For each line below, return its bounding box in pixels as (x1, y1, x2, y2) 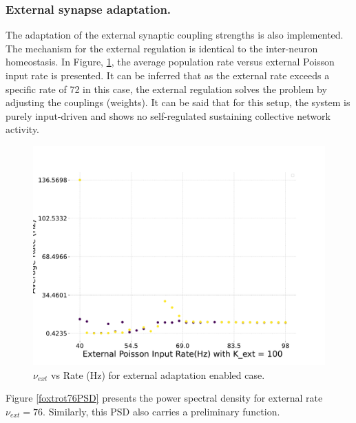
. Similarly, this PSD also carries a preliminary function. (43, 404, 280, 418)
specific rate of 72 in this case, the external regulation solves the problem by (6, 81, 327, 96)
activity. (6, 122, 40, 136)
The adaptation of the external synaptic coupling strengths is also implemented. (6, 28, 344, 42)
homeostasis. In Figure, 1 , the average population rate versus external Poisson (6, 54, 335, 69)
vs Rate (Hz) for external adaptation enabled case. (51, 367, 265, 382)
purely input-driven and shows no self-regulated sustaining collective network (6, 108, 331, 123)
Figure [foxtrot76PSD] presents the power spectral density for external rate (6, 391, 323, 405)
